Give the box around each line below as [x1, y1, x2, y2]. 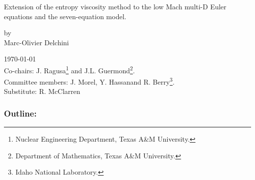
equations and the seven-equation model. [4, 11, 127, 21]
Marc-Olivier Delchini [4, 37, 69, 47]
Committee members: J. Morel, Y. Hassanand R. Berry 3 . [4, 75, 175, 87]
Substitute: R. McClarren [4, 86, 80, 96]
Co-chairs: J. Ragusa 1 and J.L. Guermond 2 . [4, 63, 135, 75]
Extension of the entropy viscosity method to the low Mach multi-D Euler [4, 1, 227, 11]
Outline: [4, 107, 37, 119]
